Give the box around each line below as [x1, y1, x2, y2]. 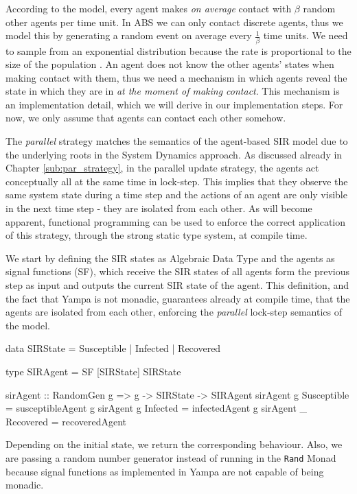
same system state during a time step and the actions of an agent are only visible [5, 187, 347, 202]
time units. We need [263, 28, 348, 43]
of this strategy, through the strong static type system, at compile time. [5, 228, 308, 242]
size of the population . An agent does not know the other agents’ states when [5, 57, 334, 71]
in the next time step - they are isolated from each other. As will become [5, 201, 312, 215]
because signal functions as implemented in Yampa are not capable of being [5, 464, 324, 478]
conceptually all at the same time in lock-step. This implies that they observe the [5, 174, 348, 188]
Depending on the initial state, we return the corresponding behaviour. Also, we [5, 437, 343, 451]
